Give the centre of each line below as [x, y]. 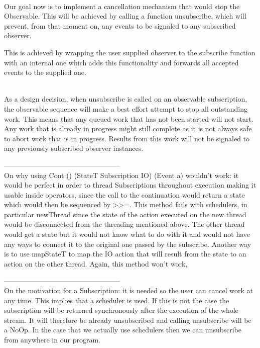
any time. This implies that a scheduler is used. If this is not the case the [117, 300]
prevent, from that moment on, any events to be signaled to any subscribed [120, 25]
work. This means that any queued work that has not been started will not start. [129, 118]
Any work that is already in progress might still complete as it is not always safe [128, 128]
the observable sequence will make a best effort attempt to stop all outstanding [126, 108]
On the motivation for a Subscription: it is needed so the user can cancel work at [128, 290]
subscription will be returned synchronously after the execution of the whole [121, 310]
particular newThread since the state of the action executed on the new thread [125, 214]
